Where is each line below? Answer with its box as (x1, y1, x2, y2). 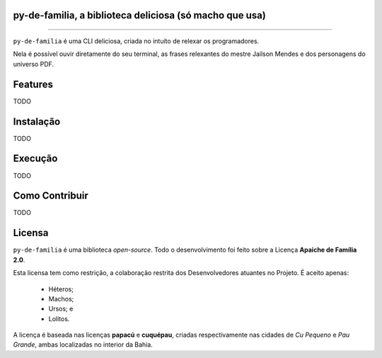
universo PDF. (13, 60, 54, 68)
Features (13, 78, 53, 90)
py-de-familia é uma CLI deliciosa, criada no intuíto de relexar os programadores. (13, 37, 260, 45)
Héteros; (48, 284, 74, 293)
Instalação (13, 116, 61, 128)
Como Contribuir (13, 190, 88, 202)
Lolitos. (48, 314, 70, 323)
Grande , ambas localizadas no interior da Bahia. (13, 340, 154, 349)
